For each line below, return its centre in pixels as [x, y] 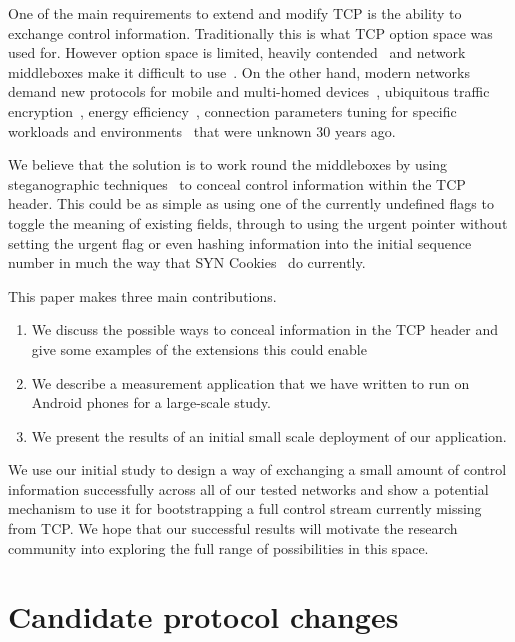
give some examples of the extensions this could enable [199, 348]
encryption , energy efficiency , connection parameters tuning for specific [232, 110]
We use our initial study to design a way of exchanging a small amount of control [257, 469]
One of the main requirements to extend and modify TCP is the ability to [235, 13]
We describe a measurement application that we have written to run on [250, 382]
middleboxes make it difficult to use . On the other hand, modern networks [239, 71]
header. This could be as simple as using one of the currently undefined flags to [251, 203]
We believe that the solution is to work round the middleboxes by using [228, 164]
